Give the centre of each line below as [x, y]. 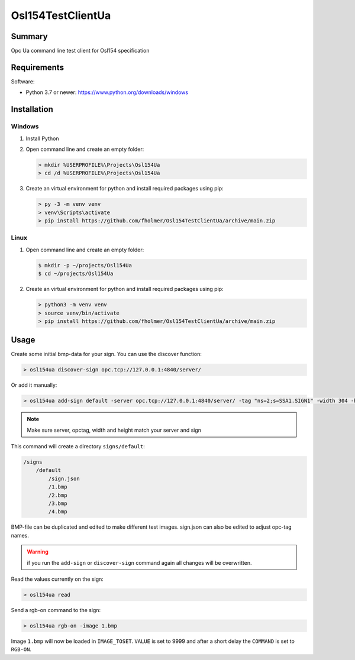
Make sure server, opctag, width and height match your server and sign [114, 430]
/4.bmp [58, 512]
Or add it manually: [34, 385]
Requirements [38, 67]
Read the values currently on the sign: [57, 579]
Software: [23, 81]
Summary [29, 36]
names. [20, 535]
